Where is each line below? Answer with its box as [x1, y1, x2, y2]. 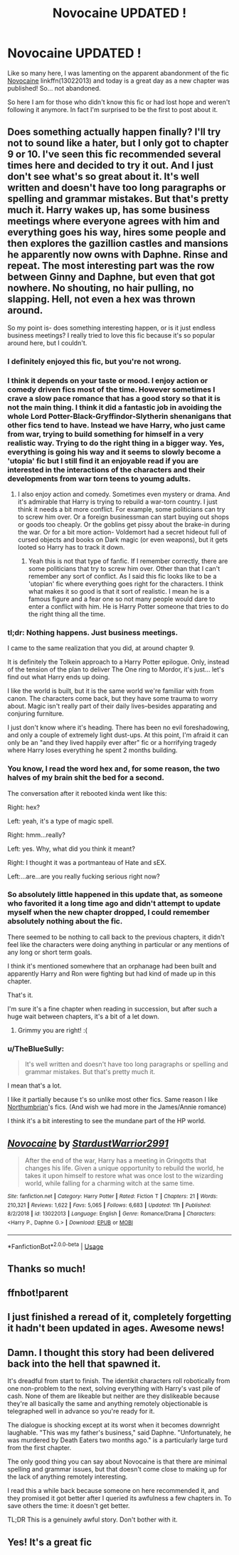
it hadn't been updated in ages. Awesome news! [7, 1322, 225, 1334]
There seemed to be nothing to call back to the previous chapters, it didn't [7, 933, 225, 941]
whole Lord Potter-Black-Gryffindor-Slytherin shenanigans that [7, 411, 232, 421]
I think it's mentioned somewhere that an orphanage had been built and [7, 961, 217, 970]
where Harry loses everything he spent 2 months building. [7, 746, 178, 754]
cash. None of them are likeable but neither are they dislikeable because [7, 1392, 220, 1400]
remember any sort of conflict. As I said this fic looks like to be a [28, 572, 217, 580]
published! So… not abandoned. [7, 83, 101, 92]
